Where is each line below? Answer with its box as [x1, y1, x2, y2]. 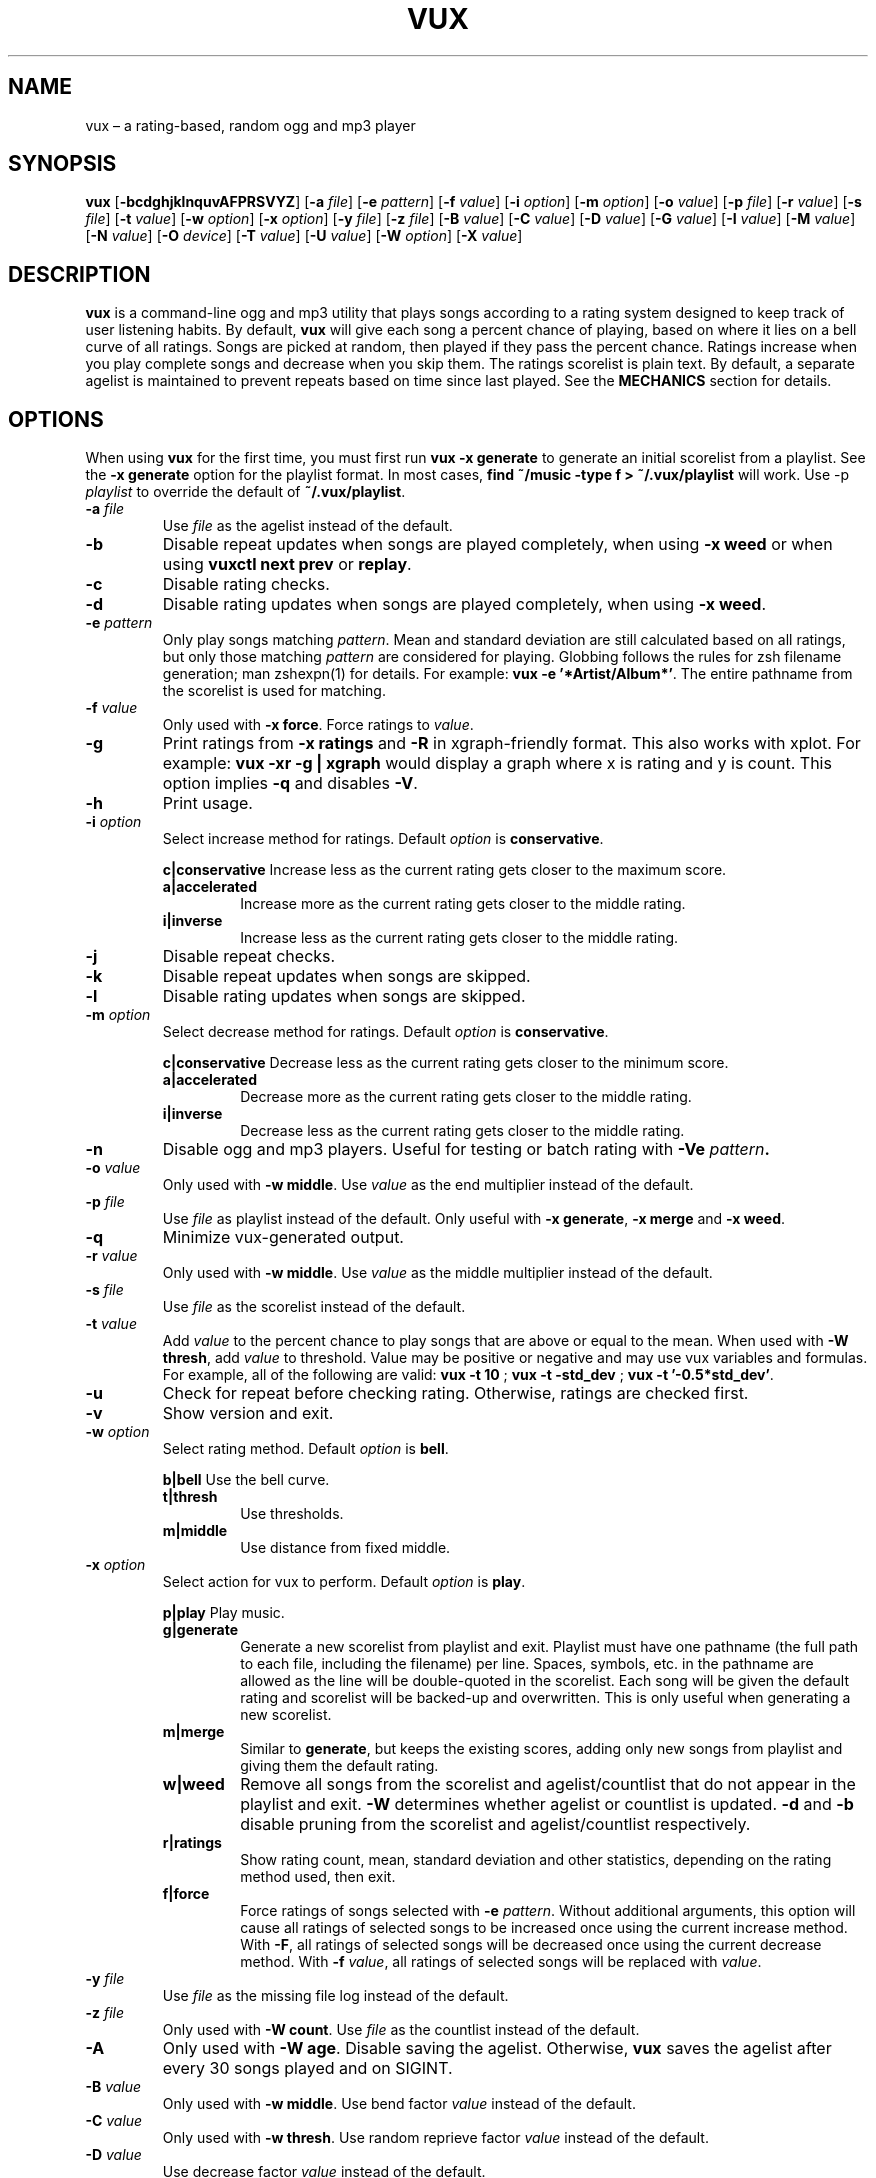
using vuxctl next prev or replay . [162, 554, 412, 575]
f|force [162, 1885, 210, 1903]
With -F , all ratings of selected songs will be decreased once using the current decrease [240, 1936, 822, 1954]
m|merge [162, 1723, 225, 1741]
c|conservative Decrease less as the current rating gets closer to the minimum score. [162, 1054, 729, 1072]
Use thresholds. [240, 1505, 344, 1523]
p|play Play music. [162, 1604, 285, 1622]
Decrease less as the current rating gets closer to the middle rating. [240, 1122, 685, 1140]
